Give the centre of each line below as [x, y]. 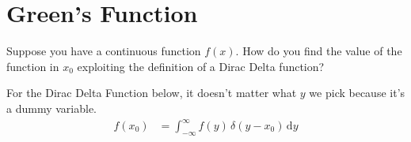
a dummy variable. [51, 108]
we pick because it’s [357, 93]
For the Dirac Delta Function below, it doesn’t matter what [152, 93]
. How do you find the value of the [319, 51]
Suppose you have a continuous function [104, 51]
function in [33, 66]
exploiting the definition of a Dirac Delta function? [201, 66]
